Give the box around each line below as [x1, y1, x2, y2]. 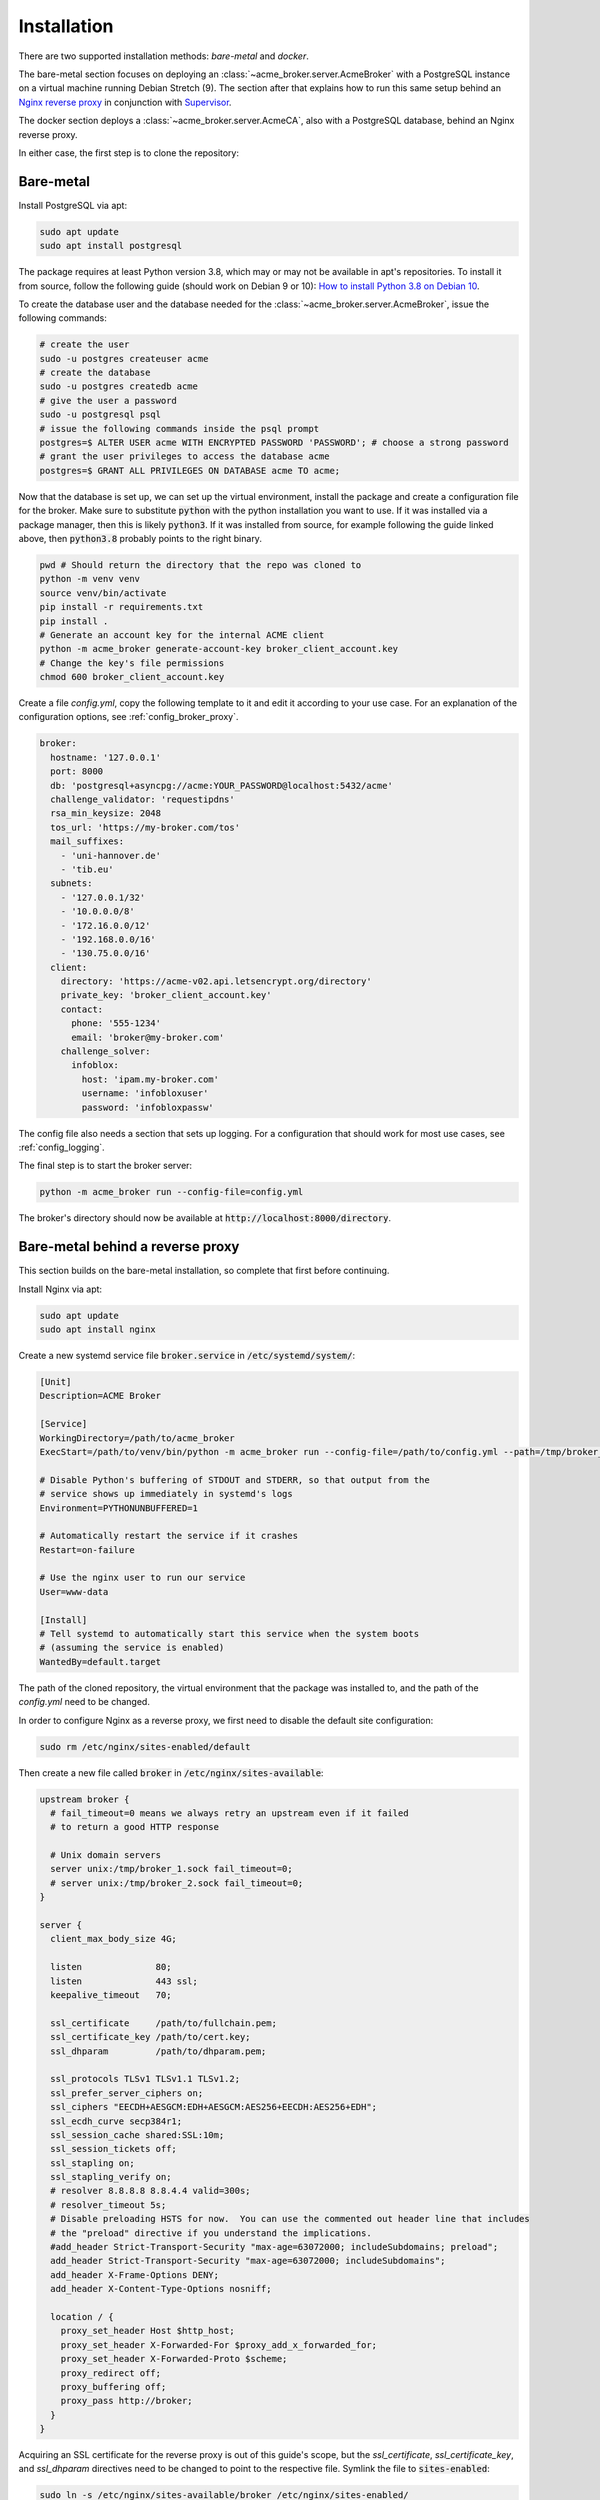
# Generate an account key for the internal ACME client [39, 629, 325, 640]
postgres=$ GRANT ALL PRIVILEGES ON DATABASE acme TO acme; [39, 465, 341, 476]
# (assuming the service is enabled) [39, 1642, 225, 1654]
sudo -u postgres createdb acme [39, 381, 199, 392]
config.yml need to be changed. [18, 1696, 150, 1708]
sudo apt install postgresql [39, 240, 183, 252]
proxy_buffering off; [60, 2381, 167, 2392]
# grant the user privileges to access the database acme [39, 451, 330, 462]
